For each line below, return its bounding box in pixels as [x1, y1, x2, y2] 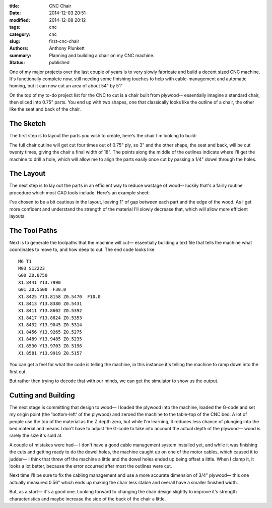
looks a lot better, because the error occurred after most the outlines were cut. [9, 463, 172, 469]
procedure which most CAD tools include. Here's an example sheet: [9, 189, 150, 195]
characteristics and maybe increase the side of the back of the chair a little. [9, 495, 166, 502]
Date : [9, 10, 21, 16]
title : [9, 3, 20, 9]
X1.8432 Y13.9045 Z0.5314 [18, 322, 83, 328]
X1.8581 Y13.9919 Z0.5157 [18, 350, 83, 356]
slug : [9, 38, 20, 44]
